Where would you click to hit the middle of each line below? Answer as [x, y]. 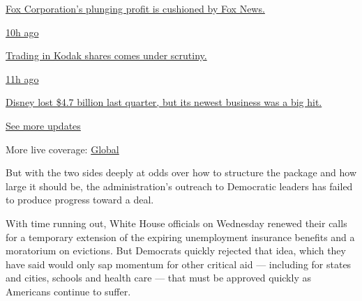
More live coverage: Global [62, 149]
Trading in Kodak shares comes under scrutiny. [106, 55]
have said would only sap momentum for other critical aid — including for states [179, 264]
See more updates [43, 125]
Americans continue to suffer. [68, 291]
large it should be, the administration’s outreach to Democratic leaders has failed [179, 186]
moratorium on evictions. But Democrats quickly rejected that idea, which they [176, 250]
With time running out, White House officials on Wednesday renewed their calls [176, 223]
